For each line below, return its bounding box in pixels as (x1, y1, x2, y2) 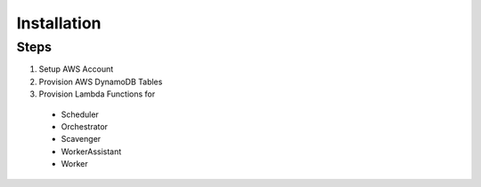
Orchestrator (61, 121, 109, 132)
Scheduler (61, 109, 100, 120)
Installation (16, 13, 102, 33)
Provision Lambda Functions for (38, 89, 156, 99)
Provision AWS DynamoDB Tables (38, 76, 163, 87)
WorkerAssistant (61, 146, 122, 157)
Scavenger (61, 134, 102, 144)
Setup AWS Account (38, 64, 114, 74)
